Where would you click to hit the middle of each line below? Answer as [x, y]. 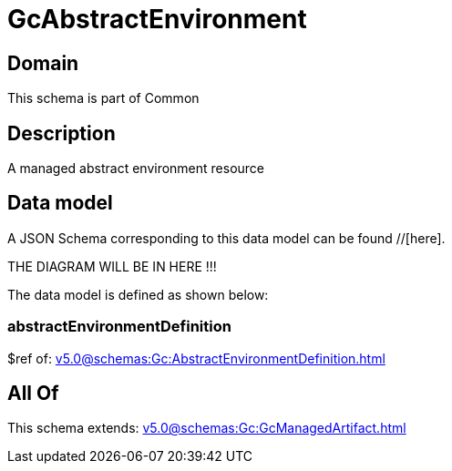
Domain [43, 63]
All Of [33, 394]
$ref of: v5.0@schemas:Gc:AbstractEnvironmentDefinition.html [196, 358]
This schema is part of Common [103, 98]
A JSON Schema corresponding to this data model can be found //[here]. [226, 238]
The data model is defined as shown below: [138, 294]
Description [62, 133]
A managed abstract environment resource [136, 169]
